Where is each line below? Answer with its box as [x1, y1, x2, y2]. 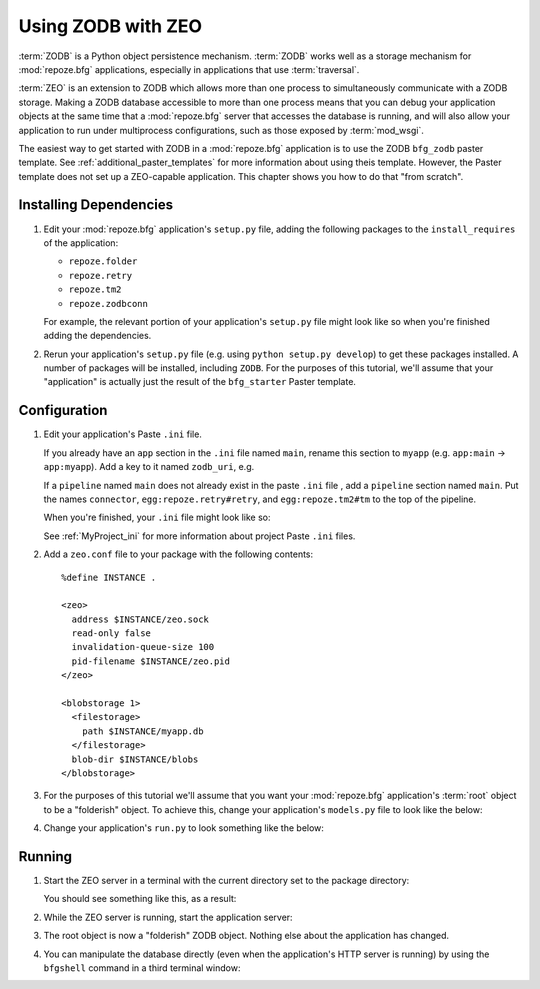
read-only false [71, 628, 152, 639]
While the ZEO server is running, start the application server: [43, 911, 294, 923]
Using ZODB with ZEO [18, 15, 203, 37]
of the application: [43, 236, 119, 249]
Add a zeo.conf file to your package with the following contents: [43, 548, 314, 560]
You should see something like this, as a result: [43, 893, 237, 905]
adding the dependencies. [43, 330, 152, 342]
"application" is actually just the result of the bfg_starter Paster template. [43, 376, 357, 388]
